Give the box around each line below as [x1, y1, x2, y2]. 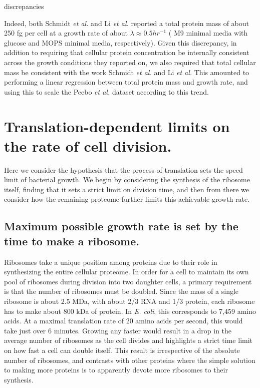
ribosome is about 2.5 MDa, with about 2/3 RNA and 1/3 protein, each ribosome [4, 296, 255, 306]
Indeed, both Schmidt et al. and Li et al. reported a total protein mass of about [4, 18, 249, 28]
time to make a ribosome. [4, 233, 139, 248]
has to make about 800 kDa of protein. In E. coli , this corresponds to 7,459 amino [4, 305, 256, 316]
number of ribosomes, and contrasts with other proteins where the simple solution [4, 354, 255, 365]
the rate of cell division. [4, 135, 172, 156]
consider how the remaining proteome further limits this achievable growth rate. [4, 194, 250, 204]
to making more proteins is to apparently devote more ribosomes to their [4, 364, 228, 375]
